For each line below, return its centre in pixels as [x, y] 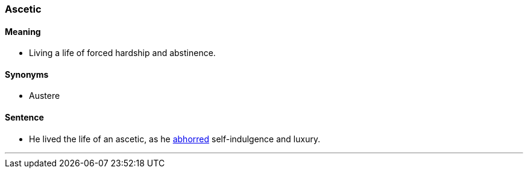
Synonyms [27, 74]
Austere [45, 96]
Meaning [23, 31]
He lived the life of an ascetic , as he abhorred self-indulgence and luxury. [175, 139]
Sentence [24, 118]
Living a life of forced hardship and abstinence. [122, 53]
